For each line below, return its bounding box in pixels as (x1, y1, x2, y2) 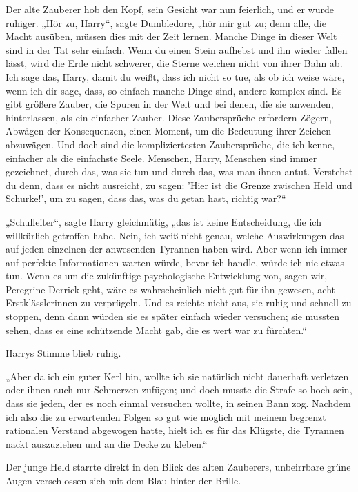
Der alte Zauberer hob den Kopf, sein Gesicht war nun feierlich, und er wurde (6, 2, 334, 16)
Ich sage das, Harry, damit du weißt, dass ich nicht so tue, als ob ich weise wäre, (6, 69, 345, 83)
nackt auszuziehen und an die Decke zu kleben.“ (6, 436, 208, 451)
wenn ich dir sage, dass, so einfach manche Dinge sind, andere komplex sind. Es (6, 83, 342, 97)
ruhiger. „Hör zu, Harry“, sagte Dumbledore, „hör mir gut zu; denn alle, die (6, 15, 326, 30)
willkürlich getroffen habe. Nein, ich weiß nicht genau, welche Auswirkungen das (6, 228, 344, 242)
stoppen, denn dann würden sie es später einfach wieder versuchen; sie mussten (6, 309, 340, 324)
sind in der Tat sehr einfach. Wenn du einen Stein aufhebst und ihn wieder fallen (6, 42, 348, 57)
